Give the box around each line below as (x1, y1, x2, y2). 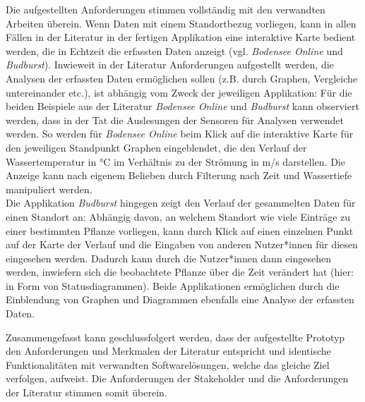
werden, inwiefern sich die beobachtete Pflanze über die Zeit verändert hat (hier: (6, 264, 354, 279)
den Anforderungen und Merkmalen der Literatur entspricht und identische (6, 343, 331, 358)
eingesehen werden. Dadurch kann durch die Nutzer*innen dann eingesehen (6, 250, 331, 265)
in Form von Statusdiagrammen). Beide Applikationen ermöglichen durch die (6, 278, 340, 293)
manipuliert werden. (6, 181, 92, 196)
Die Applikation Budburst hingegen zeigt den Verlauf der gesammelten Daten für (6, 195, 356, 210)
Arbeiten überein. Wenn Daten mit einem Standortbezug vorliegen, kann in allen (6, 16, 357, 30)
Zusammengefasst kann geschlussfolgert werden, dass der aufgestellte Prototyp (6, 329, 345, 344)
